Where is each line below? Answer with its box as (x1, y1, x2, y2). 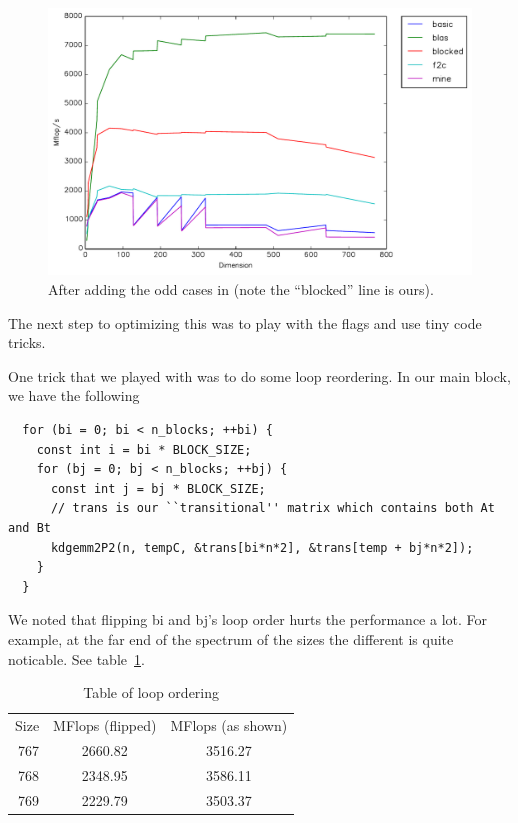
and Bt (8, 521, 51, 536)
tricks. (8, 332, 46, 353)
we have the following (8, 385, 140, 406)
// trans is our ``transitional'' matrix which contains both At (50, 501, 495, 516)
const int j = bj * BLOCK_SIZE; (50, 481, 266, 496)
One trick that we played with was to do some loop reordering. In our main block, (8, 365, 511, 386)
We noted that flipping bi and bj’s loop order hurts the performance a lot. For (8, 609, 487, 630)
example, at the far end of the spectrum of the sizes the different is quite (8, 628, 454, 649)
